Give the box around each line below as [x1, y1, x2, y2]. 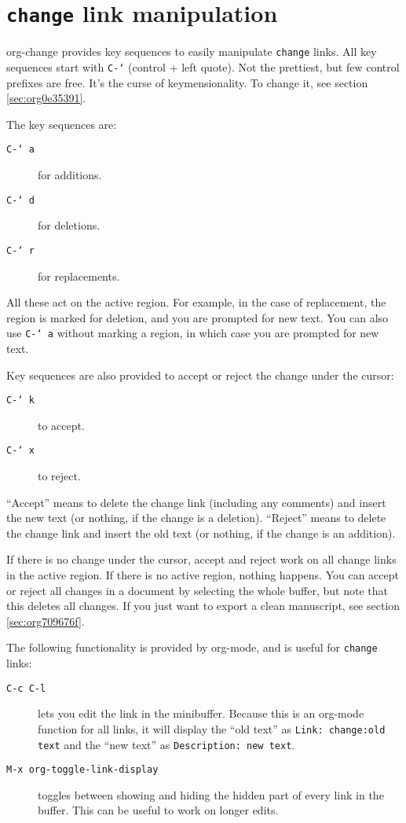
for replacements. [38, 267, 120, 284]
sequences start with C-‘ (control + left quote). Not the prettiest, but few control [6, 58, 400, 75]
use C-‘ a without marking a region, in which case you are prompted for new [6, 325, 379, 341]
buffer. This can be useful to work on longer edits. [38, 802, 279, 818]
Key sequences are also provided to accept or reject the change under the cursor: [6, 366, 394, 383]
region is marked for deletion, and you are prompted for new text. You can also [6, 309, 389, 325]
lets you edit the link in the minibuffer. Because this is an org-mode [38, 705, 364, 722]
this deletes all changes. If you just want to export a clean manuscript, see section [6, 597, 401, 614]
